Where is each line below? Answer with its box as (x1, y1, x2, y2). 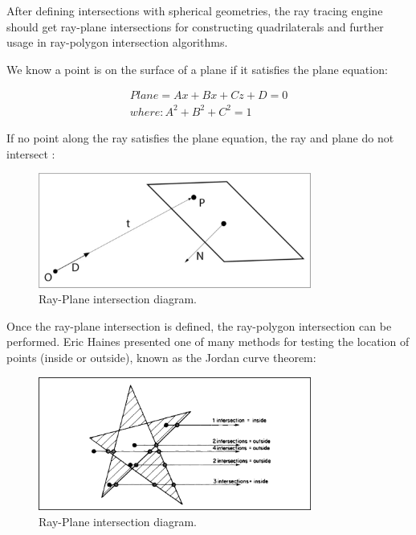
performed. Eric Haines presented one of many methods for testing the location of (6, 333, 410, 350)
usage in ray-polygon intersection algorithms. (6, 34, 228, 51)
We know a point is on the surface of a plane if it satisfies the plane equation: (6, 60, 388, 77)
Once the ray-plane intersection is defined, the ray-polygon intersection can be (6, 317, 392, 334)
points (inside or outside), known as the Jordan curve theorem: (6, 348, 316, 365)
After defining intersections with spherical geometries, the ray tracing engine (6, 2, 383, 19)
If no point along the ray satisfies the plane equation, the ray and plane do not (6, 129, 394, 146)
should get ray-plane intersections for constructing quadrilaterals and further (6, 18, 384, 35)
